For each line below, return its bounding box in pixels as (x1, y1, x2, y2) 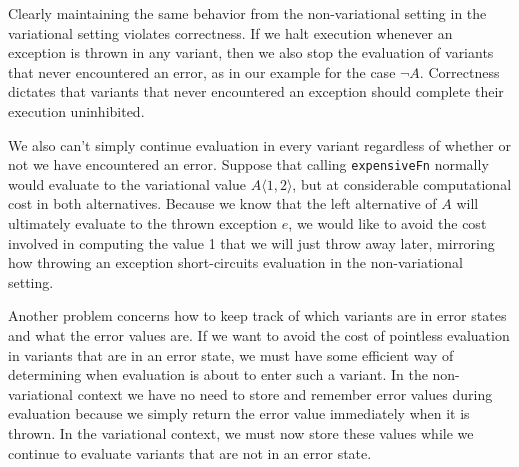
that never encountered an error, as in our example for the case (8, 61, 396, 82)
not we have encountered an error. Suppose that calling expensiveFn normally (8, 154, 489, 175)
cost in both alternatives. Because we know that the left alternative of (8, 193, 437, 214)
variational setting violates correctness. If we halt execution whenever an (8, 22, 453, 43)
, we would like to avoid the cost (288, 213, 487, 233)
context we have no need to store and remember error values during (77, 383, 493, 404)
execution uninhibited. (8, 100, 145, 121)
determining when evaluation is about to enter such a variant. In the (8, 364, 428, 385)
